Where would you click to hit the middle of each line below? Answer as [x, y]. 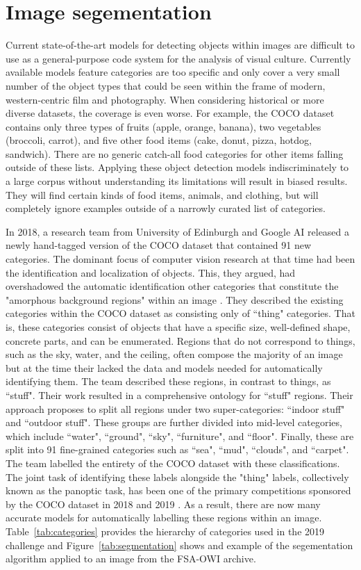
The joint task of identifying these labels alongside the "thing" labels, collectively [177, 477]
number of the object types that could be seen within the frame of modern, [166, 85]
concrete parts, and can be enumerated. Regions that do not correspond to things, [180, 340]
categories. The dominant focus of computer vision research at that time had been [180, 259]
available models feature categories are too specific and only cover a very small [173, 72]
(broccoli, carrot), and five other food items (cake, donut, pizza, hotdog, [159, 140]
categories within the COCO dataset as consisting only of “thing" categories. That [180, 313]
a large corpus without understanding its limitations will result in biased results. [177, 181]
